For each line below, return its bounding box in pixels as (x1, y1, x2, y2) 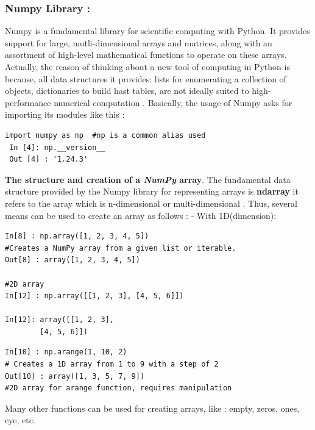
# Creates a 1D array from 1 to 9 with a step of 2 (5, 360, 219, 369)
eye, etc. (5, 414, 35, 426)
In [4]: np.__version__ (9, 143, 105, 152)
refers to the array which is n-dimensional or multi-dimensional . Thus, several (5, 196, 297, 209)
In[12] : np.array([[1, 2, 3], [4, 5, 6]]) (5, 292, 184, 301)
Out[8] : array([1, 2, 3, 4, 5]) (5, 256, 140, 265)
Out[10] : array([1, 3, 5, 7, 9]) (5, 371, 145, 381)
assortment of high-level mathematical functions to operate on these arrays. (5, 48, 287, 61)
